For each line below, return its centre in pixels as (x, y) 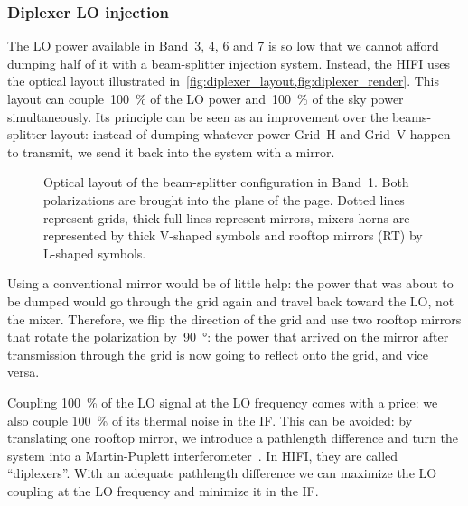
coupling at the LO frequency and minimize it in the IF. (163, 490)
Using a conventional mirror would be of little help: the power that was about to (230, 283)
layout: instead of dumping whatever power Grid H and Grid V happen (251, 134)
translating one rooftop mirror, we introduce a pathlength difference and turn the (233, 438)
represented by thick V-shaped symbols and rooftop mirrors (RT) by (233, 235)
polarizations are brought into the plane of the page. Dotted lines (224, 199)
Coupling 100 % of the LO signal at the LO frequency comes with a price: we (223, 402)
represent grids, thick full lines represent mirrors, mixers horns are (227, 217)
